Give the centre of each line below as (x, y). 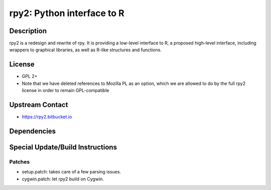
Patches (20, 162)
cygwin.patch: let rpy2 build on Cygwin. (63, 179)
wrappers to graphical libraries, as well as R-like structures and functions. (85, 50)
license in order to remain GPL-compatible (65, 90)
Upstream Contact (39, 105)
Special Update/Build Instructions (63, 147)
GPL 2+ (30, 76)
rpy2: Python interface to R (67, 13)
